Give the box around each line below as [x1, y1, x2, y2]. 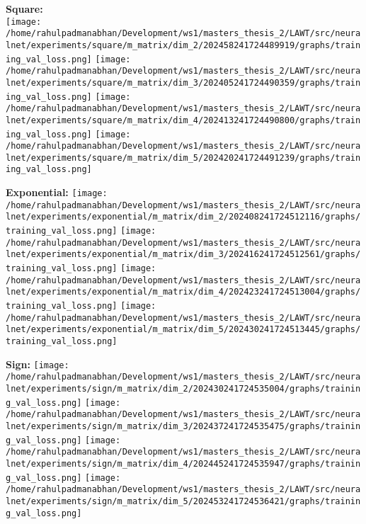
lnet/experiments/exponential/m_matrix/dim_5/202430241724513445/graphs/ [6, 324, 361, 335]
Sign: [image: [6, 356, 69, 371]
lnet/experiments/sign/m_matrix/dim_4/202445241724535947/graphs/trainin [6, 458, 361, 469]
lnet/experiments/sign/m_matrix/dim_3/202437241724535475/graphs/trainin [6, 421, 361, 431]
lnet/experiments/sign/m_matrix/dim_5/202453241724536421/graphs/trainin [6, 496, 361, 506]
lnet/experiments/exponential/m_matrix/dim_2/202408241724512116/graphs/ [6, 212, 361, 222]
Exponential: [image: [6, 185, 108, 200]
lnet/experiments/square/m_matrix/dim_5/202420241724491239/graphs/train [6, 152, 361, 163]
